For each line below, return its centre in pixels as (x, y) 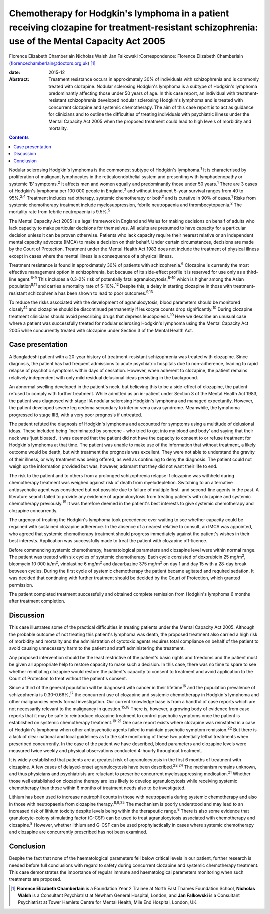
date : (15, 72)
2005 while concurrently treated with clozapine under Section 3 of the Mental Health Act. (101, 330)
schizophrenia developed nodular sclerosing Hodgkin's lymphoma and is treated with (155, 100)
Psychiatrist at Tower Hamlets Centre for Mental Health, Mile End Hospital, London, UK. (108, 902)
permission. (21, 585)
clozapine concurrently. (33, 510)
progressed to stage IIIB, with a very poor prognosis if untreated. (76, 415)
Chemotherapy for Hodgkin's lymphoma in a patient (119, 13)
